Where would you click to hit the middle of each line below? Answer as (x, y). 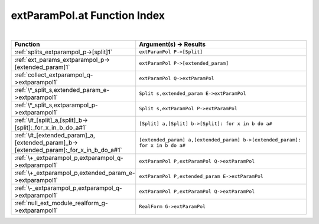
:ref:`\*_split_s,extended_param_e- (62, 90)
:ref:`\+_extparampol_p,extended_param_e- (75, 173)
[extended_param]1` (42, 67)
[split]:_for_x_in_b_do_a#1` (51, 127)
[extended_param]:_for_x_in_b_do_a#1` (68, 150)
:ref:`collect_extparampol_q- (54, 75)
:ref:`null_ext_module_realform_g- (61, 203)
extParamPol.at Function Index (88, 15)
